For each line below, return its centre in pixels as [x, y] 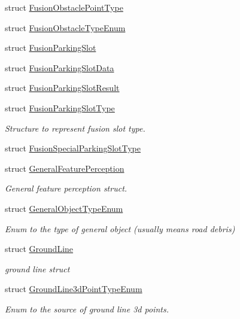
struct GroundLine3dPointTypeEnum [74, 289]
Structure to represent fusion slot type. [75, 128]
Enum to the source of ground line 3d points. [87, 309]
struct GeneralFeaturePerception [65, 168]
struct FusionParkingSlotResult [62, 88]
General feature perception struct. [66, 188]
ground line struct [37, 268]
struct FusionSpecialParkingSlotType [73, 148]
